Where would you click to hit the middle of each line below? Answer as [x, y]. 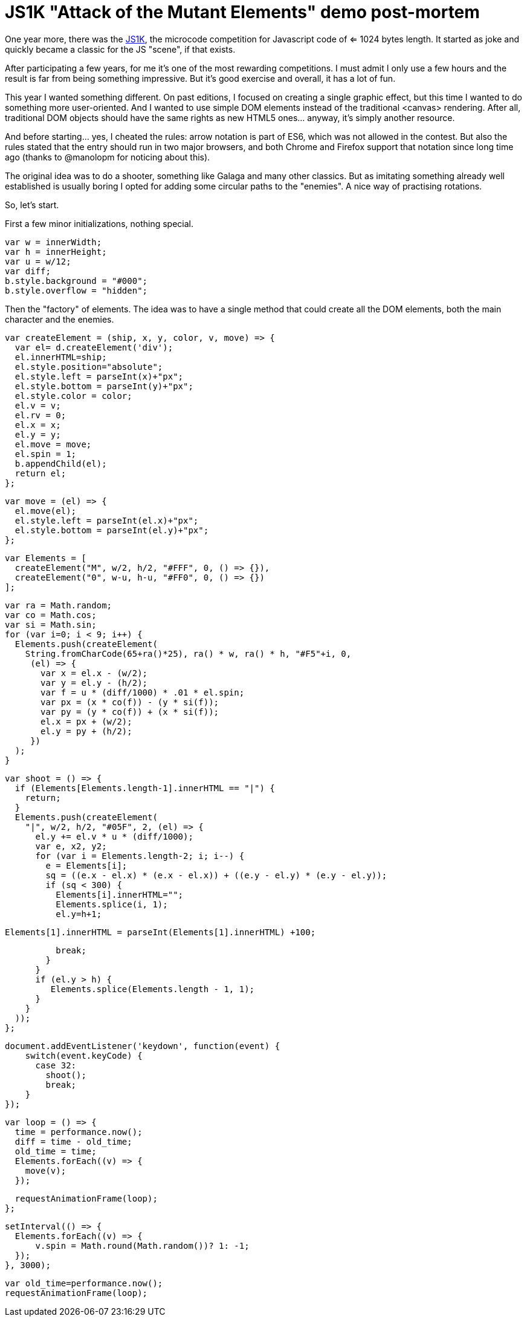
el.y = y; [38, 434]
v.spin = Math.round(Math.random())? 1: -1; [142, 1245]
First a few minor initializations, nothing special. [99, 223]
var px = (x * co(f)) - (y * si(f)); [130, 702]
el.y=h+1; [79, 914]
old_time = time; [56, 1151]
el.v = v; [38, 405]
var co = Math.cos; [51, 615]
